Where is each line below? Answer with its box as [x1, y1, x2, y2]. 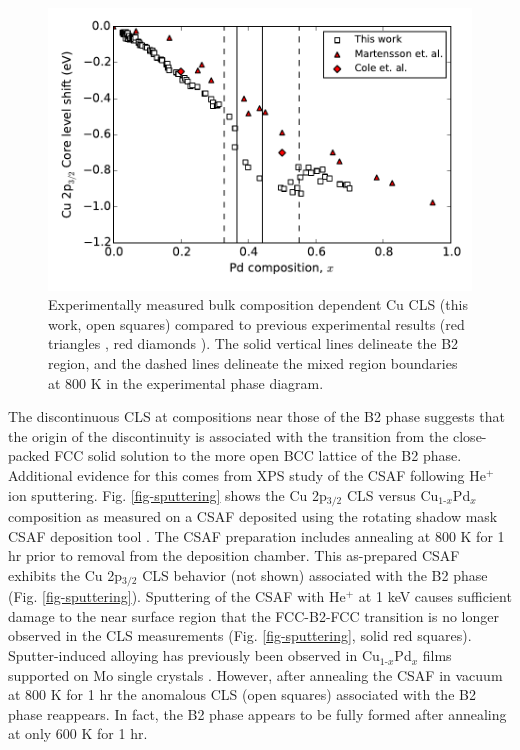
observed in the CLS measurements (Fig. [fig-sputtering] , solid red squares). [8, 625, 472, 646]
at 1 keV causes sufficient [358, 586, 512, 607]
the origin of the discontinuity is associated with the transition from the [8, 425, 449, 446]
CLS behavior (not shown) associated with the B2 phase [142, 564, 488, 585]
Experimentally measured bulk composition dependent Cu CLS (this [48, 294, 468, 315]
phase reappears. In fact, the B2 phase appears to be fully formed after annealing [8, 703, 507, 724]
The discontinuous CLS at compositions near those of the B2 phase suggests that [8, 406, 505, 427]
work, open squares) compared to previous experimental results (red [48, 313, 465, 334]
